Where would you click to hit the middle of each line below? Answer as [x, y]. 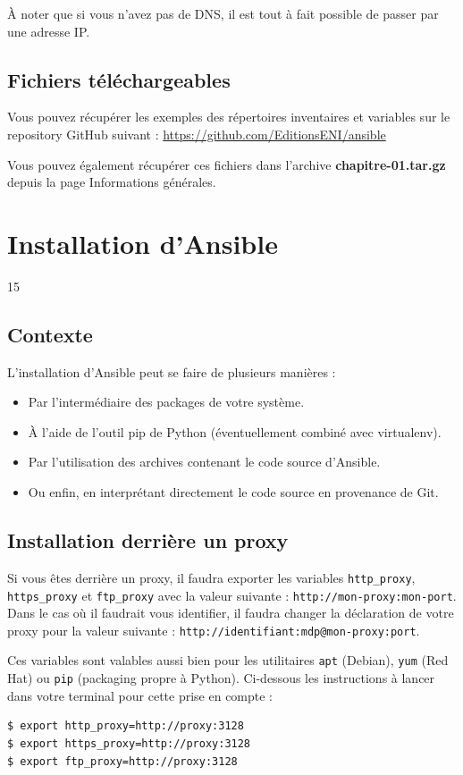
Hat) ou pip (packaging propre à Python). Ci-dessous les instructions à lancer [221, 678]
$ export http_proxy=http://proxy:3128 [126, 726]
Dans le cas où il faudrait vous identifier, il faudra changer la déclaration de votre [231, 613]
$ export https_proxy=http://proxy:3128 [129, 743]
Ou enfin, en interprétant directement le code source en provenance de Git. [233, 492]
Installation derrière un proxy [148, 540]
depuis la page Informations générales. [112, 182]
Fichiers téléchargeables [119, 79]
